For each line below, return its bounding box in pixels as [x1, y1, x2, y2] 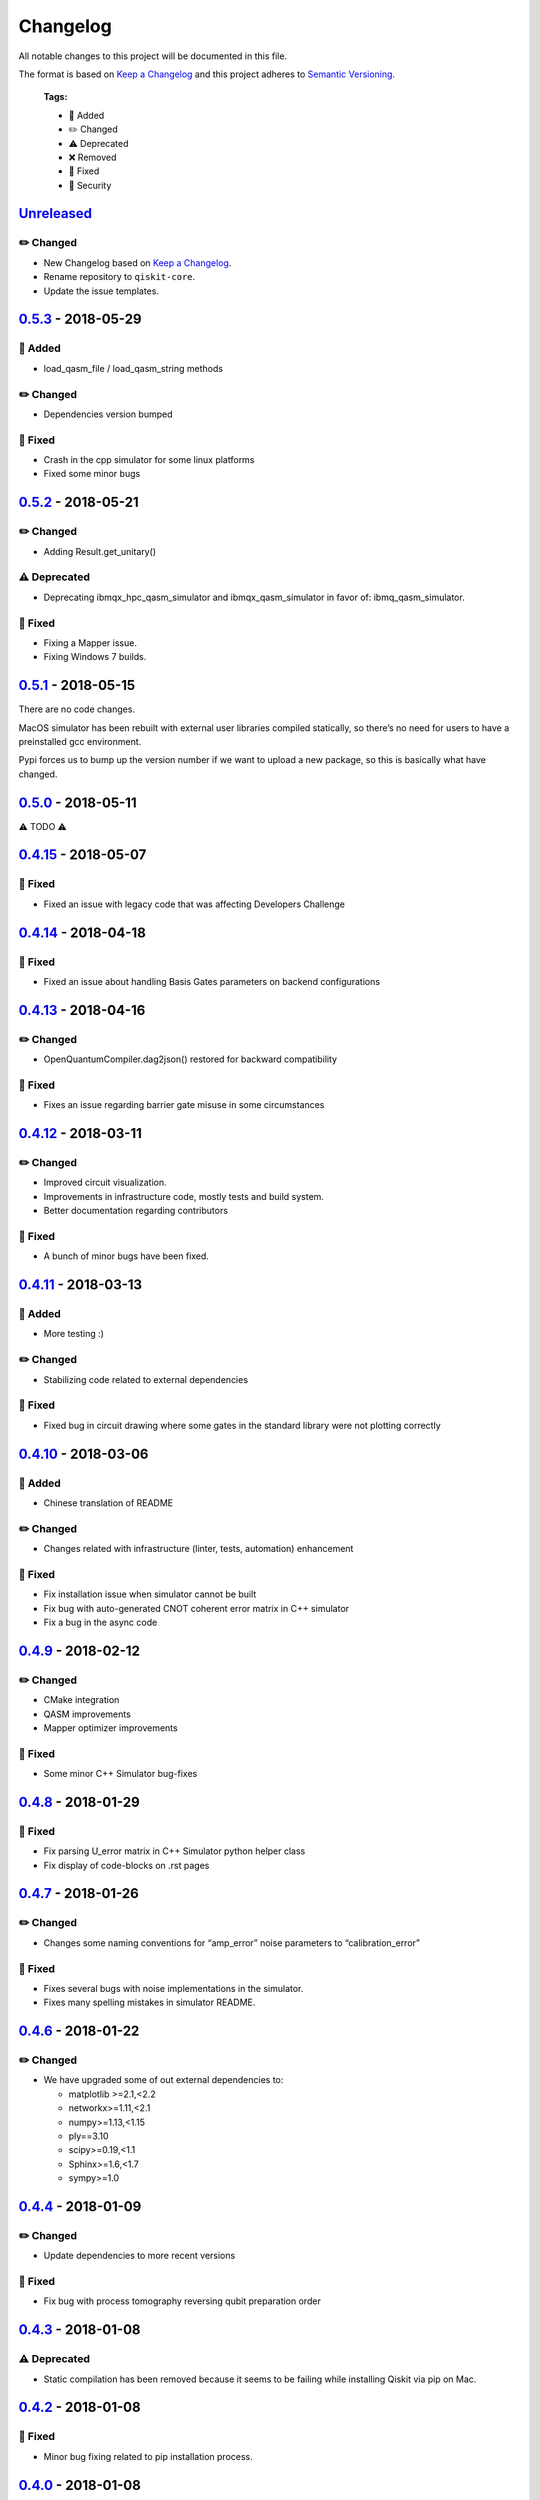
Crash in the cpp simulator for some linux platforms [43, 454, 255, 466]
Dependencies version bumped [43, 408, 173, 420]
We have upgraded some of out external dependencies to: [43, 2074, 284, 2086]
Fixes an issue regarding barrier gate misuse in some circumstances [43, 1099, 325, 1111]
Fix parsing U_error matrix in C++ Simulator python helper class [43, 1845, 306, 1857]
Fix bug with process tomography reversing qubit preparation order [43, 2295, 322, 2307]
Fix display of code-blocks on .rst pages [43, 1859, 210, 1871]
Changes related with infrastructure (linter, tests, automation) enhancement [43, 1543, 354, 1555]
